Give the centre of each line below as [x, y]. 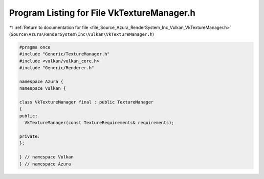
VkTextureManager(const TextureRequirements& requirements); [99, 123]
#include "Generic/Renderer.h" [57, 68]
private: [30, 137]
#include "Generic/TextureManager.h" [65, 54]
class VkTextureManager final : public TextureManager [86, 102]
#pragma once [35, 47]
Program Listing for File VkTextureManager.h [102, 13]
